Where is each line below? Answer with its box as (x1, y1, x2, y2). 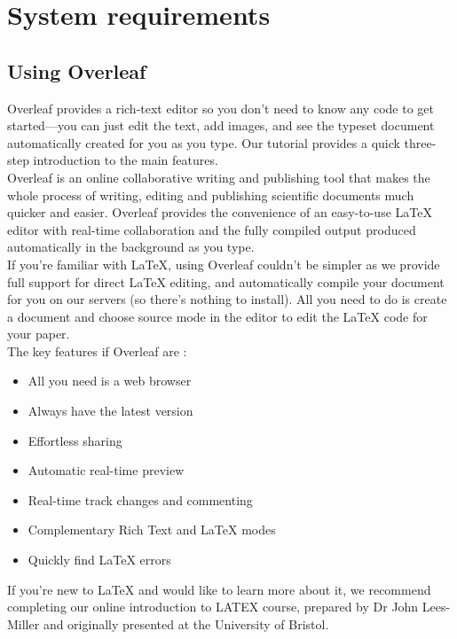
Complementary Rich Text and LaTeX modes (28, 520, 276, 539)
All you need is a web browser (28, 371, 192, 390)
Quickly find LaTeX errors (28, 550, 171, 569)
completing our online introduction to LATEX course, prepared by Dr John (7, 597, 419, 616)
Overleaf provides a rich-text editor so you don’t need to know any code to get (7, 98, 434, 117)
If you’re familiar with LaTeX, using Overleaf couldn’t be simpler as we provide (7, 254, 440, 273)
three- (404, 133, 437, 152)
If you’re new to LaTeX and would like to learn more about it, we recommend (7, 580, 431, 598)
